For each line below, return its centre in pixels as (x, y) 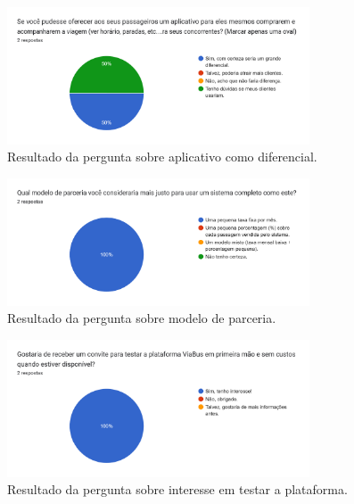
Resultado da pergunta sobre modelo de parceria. (142, 318)
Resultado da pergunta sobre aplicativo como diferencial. (162, 157)
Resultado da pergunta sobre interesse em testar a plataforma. (177, 489)
